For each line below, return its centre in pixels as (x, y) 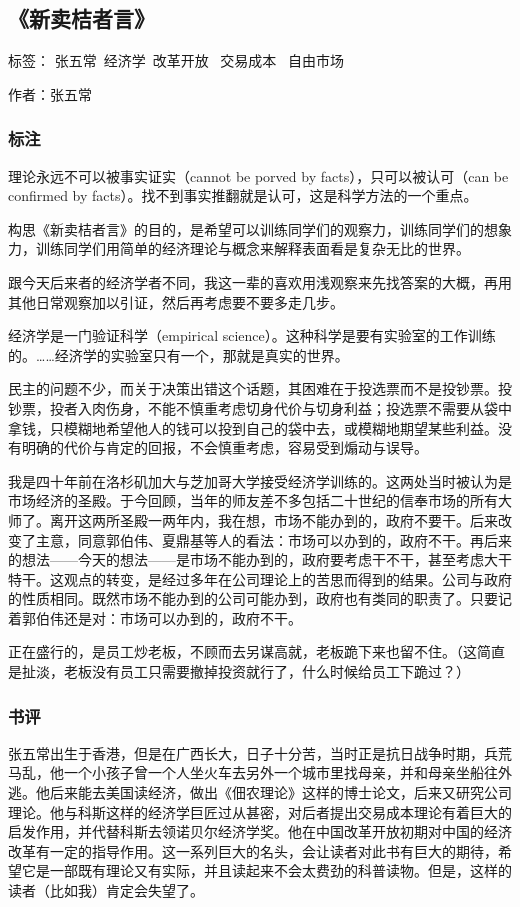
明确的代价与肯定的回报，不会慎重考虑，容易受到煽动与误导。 (224, 447)
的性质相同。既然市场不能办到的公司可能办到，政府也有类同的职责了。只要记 (260, 598)
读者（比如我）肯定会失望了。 (106, 890)
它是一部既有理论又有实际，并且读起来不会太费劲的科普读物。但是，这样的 (266, 870)
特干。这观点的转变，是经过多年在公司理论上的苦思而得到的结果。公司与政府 (260, 578)
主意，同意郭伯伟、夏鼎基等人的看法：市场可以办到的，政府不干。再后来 (273, 539)
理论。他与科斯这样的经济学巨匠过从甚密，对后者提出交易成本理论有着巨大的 (260, 811)
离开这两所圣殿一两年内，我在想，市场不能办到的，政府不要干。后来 (273, 519)
